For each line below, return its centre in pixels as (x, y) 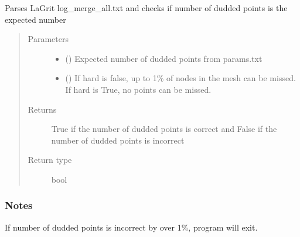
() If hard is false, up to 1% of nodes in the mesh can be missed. (180, 78)
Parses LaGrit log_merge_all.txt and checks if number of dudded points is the (146, 8)
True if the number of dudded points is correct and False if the (164, 129)
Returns (42, 109)
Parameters (48, 39)
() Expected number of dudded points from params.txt (164, 58)
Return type (50, 160)
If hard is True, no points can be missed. (138, 89)
